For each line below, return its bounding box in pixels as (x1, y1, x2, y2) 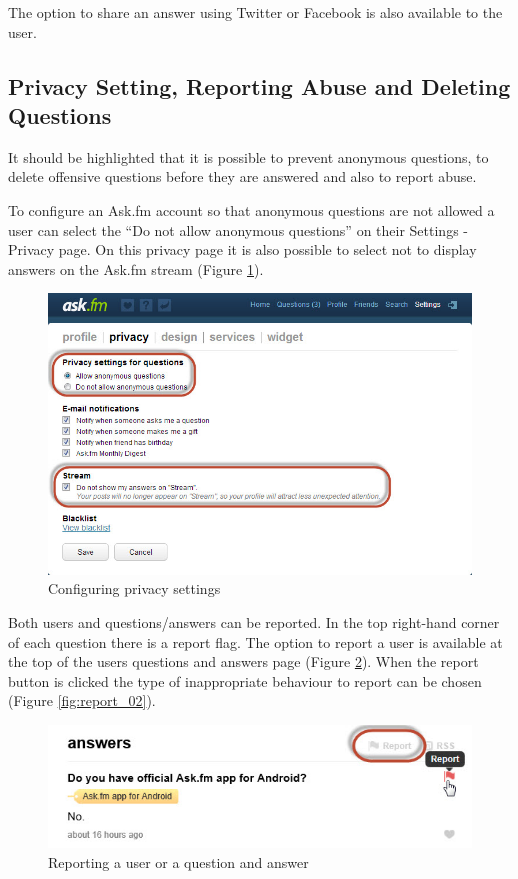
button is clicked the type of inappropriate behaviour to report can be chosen (8, 670, 482, 691)
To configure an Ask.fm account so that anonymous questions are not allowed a (8, 199, 495, 220)
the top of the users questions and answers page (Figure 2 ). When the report (8, 651, 479, 672)
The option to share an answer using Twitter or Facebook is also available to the (8, 2, 503, 22)
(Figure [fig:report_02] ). (8, 690, 156, 711)
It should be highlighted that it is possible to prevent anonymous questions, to (8, 146, 489, 167)
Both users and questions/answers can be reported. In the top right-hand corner (8, 612, 500, 633)
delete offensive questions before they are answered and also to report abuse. (8, 166, 477, 187)
